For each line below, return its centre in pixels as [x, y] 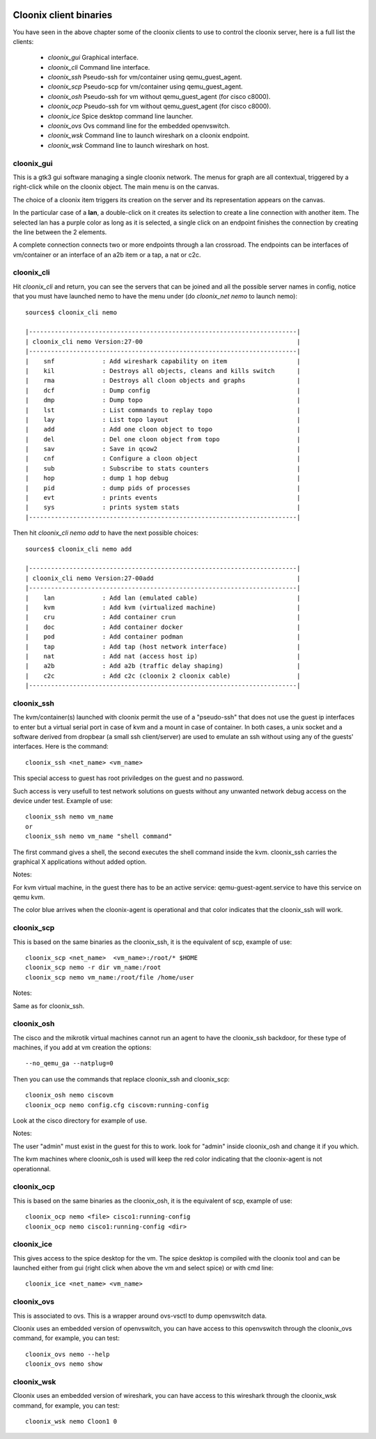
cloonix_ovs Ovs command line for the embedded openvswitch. [139, 126]
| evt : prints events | [163, 498]
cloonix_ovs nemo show [64, 1364]
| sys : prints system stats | [163, 508]
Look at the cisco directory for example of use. [80, 1121]
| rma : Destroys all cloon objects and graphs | [163, 381]
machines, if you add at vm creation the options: [82, 1048]
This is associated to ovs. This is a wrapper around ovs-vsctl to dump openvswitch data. [140, 1316]
